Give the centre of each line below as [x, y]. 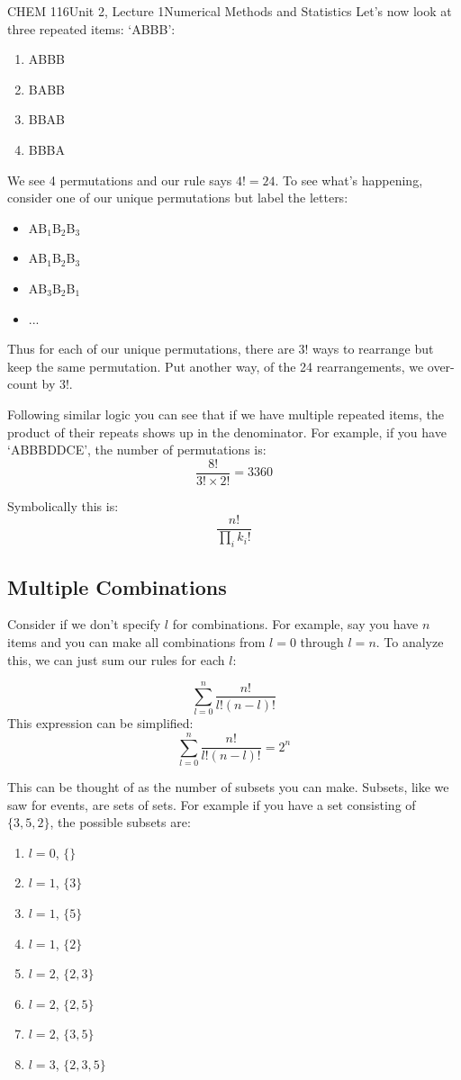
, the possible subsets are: [120, 822]
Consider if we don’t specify [84, 624]
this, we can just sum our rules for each [116, 659]
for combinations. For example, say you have [295, 624]
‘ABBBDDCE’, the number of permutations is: [137, 450]
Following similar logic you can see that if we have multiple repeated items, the [226, 414]
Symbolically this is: [63, 505]
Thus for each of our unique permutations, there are [151, 349]
